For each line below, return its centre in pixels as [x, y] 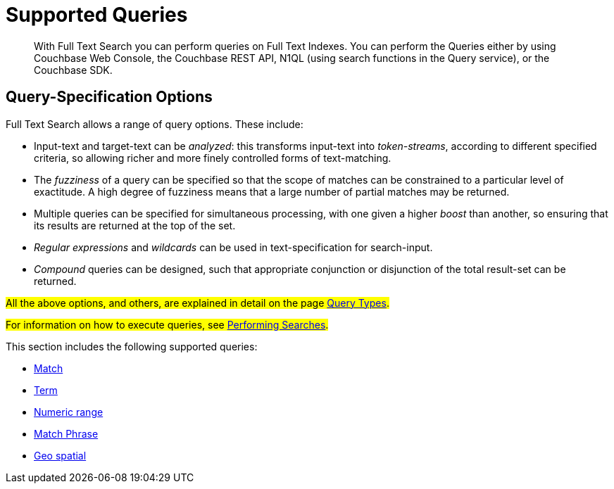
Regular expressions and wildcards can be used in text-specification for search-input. [233, 247]
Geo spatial [60, 455]
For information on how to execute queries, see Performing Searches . [167, 324]
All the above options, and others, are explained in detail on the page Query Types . [198, 303]
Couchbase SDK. [73, 70]
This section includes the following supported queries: [132, 346]
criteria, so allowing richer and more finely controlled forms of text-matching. [213, 158]
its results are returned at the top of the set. [135, 225]
